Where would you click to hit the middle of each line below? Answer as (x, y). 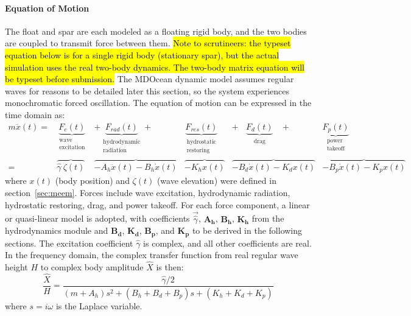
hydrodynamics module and (57, 230)
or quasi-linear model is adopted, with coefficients (97, 218)
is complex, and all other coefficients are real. (227, 243)
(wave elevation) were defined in (216, 181)
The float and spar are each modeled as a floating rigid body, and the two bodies (156, 31)
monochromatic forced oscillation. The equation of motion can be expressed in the (158, 103)
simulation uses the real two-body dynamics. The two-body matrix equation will (155, 67)
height (16, 267)
